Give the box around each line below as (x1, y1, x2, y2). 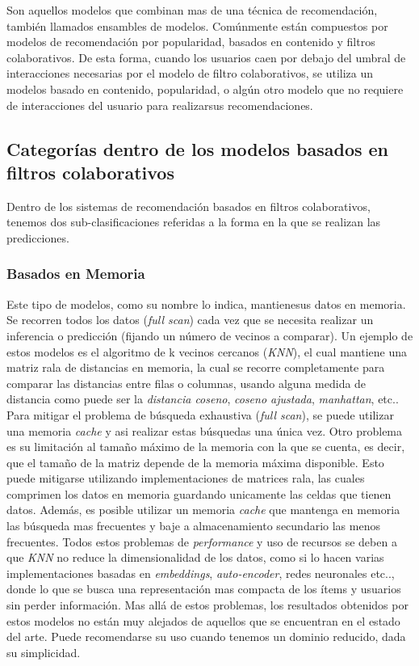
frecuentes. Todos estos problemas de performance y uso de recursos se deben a (6, 533, 397, 550)
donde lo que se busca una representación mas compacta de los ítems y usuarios (6, 580, 401, 597)
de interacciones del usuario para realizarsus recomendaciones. (6, 96, 313, 113)
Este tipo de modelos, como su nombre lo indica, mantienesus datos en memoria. (6, 295, 406, 312)
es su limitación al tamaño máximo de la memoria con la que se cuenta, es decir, (6, 438, 405, 455)
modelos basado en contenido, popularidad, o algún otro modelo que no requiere (6, 80, 404, 97)
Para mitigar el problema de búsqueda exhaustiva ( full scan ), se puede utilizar (6, 406, 394, 423)
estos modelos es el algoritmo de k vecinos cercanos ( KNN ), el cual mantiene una (6, 343, 407, 360)
